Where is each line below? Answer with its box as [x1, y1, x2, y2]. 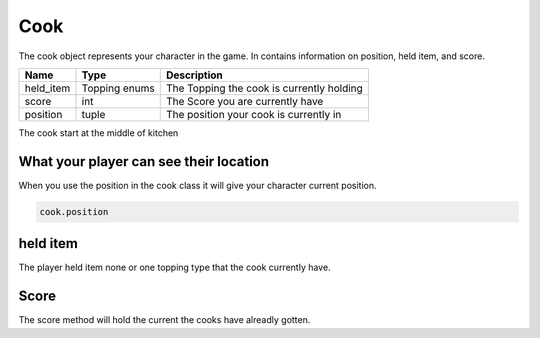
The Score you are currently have [165, 94, 324, 108]
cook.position [39, 206, 109, 217]
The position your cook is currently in [165, 107, 342, 121]
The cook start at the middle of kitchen [18, 126, 179, 139]
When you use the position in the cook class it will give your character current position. [18, 179, 377, 191]
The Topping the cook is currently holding [165, 81, 364, 95]
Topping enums [81, 81, 155, 95]
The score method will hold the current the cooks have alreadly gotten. [18, 314, 311, 326]
